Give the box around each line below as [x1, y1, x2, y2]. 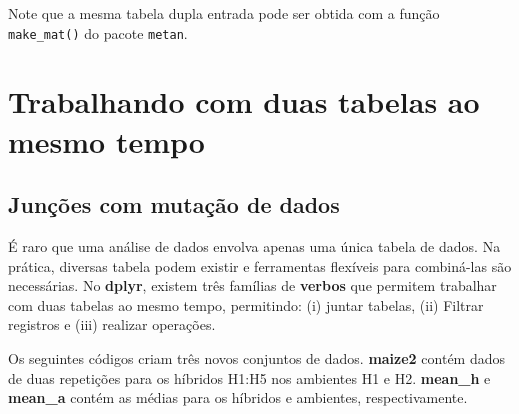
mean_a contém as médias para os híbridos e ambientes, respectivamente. [8, 387, 468, 408]
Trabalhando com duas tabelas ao [8, 81, 480, 122]
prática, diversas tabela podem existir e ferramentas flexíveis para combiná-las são [8, 255, 512, 276]
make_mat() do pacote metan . [8, 22, 188, 43]
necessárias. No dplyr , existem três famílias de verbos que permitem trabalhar [8, 275, 497, 296]
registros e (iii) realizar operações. [8, 314, 216, 335]
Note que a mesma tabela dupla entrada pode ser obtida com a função [8, 3, 440, 23]
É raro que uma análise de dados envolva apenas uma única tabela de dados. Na [8, 236, 501, 257]
